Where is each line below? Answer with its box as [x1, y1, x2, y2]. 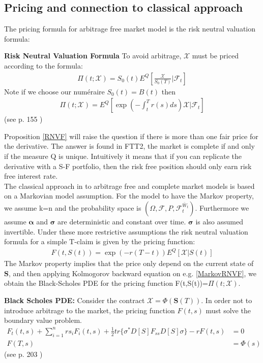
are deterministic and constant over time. [57, 216, 186, 226]
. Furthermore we [195, 202, 249, 213]
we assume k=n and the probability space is [4, 202, 141, 213]
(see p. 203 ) [4, 348, 43, 359]
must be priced [192, 50, 239, 61]
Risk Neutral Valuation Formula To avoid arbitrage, [4, 50, 182, 61]
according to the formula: [4, 60, 83, 71]
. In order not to [201, 295, 252, 306]
